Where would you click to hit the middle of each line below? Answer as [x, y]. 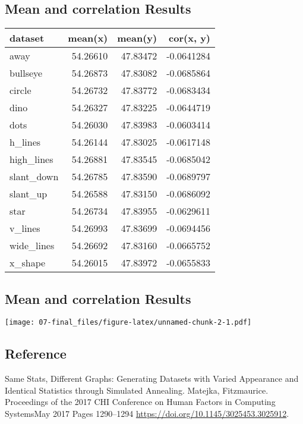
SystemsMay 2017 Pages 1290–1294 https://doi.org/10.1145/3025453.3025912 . [147, 414]
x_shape [28, 263]
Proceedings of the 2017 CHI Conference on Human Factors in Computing [140, 402]
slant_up [29, 194]
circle [20, 90]
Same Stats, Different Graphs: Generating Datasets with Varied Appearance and [152, 379]
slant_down [34, 177]
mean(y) [137, 38]
